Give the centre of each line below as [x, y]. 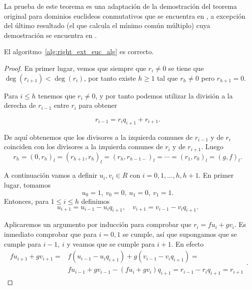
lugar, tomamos [28, 184]
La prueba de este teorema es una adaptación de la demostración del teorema [121, 6]
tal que [168, 78]
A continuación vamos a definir [51, 175]
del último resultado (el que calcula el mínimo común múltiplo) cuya [107, 25]
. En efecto [187, 243]
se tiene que [186, 68]
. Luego [212, 146]
